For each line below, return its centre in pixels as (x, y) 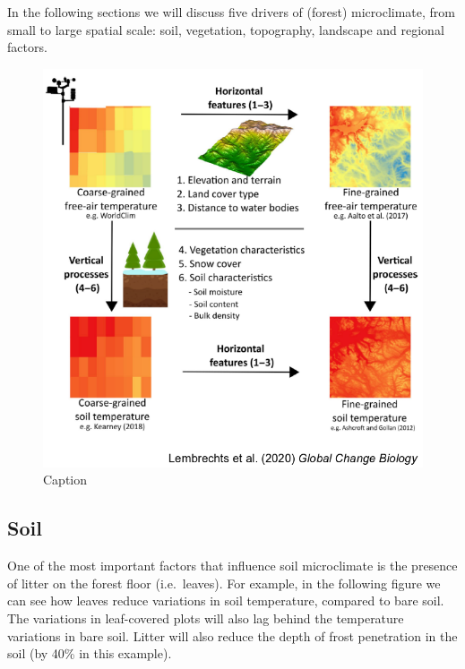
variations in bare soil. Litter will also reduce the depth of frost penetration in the (232, 635)
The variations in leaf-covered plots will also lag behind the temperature (206, 618)
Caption (65, 480)
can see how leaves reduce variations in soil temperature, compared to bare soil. (226, 600)
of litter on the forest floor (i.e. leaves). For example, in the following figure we (224, 583)
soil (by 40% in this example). (90, 653)
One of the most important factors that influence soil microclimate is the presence (232, 566)
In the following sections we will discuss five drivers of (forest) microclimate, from (232, 12)
